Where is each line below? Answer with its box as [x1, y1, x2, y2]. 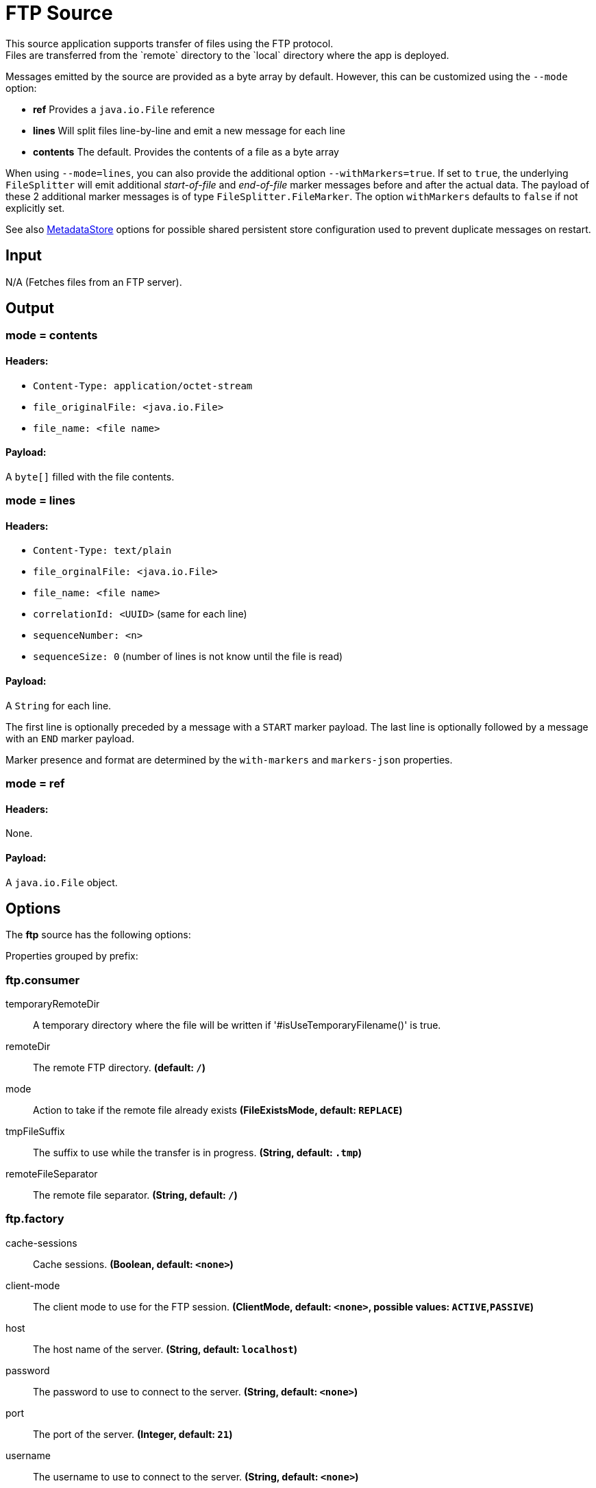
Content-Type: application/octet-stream [33, 380, 253, 391]
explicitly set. [5, 202, 65, 214]
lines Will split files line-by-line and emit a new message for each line [33, 124, 345, 136]
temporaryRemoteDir [5, 998, 100, 1010]
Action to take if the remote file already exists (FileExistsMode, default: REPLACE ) [33, 1104, 403, 1117]
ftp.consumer [5, 973, 80, 987]
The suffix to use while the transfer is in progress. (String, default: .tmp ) [33, 1147, 362, 1159]
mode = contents [5, 328, 98, 343]
